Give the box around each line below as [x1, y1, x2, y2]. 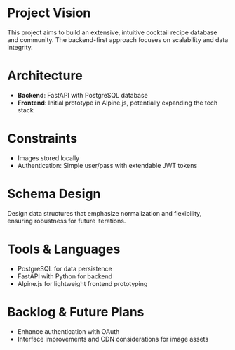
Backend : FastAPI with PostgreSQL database [17, 91, 149, 99]
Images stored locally [17, 153, 80, 162]
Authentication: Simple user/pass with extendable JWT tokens [17, 161, 198, 169]
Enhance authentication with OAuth [17, 327, 120, 335]
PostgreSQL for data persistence [17, 264, 112, 273]
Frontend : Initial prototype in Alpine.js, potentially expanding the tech [17, 98, 218, 107]
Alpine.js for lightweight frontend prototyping [17, 279, 148, 287]
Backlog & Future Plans [7, 304, 145, 320]
